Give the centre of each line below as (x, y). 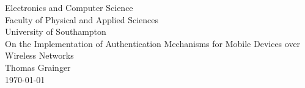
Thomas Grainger (38, 67)
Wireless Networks (39, 55)
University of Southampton (56, 31)
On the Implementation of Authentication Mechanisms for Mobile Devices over (153, 43)
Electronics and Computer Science (69, 7)
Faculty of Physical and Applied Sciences (82, 19)
